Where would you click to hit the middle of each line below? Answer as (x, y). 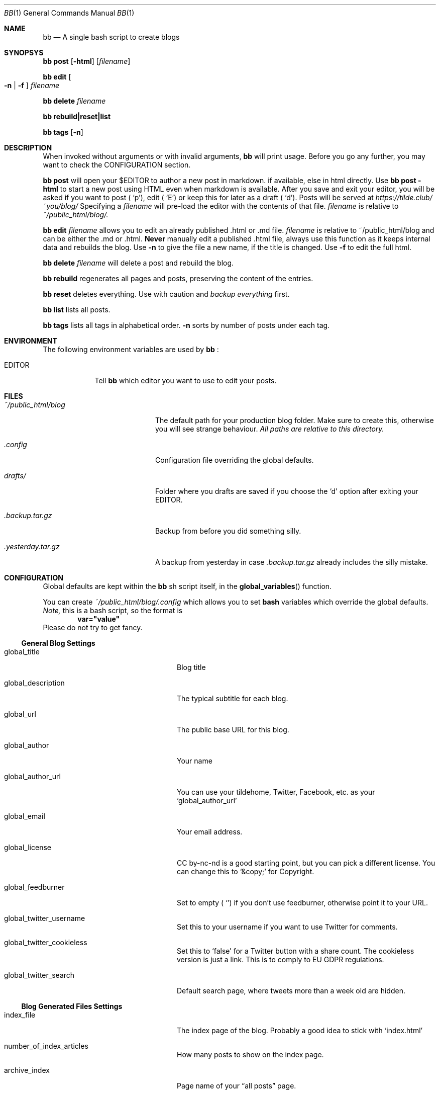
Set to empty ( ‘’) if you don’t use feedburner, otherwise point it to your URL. (302, 903)
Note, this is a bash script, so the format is (113, 610)
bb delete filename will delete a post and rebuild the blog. (138, 263)
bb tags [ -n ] (63, 132)
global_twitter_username (45, 918)
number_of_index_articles (46, 1046)
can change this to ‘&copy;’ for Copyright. (246, 871)
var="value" (99, 619)
